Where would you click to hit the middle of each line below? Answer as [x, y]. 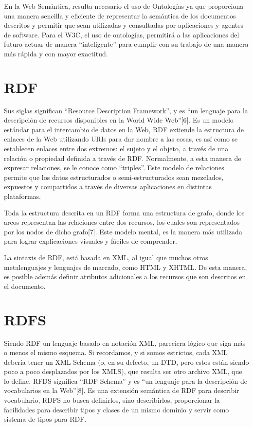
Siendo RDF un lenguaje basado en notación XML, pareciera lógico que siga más [125, 343]
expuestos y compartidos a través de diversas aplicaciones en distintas [108, 187]
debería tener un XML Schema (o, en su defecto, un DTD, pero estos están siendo [126, 362]
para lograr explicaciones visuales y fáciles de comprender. [90, 241]
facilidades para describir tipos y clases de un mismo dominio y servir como [117, 409]
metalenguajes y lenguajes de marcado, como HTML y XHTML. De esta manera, [126, 267]
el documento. [25, 286]
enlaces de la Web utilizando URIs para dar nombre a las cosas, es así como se [121, 139]
